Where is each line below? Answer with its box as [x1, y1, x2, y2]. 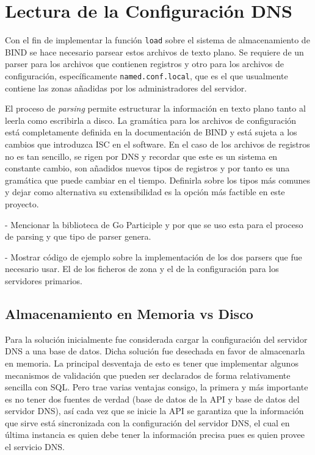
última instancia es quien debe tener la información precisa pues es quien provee [5, 428, 305, 441]
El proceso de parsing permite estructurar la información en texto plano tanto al [5, 102, 306, 115]
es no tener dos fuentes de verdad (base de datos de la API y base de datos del [5, 392, 300, 405]
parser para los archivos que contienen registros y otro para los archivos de [5, 57, 284, 70]
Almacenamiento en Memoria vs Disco [5, 304, 253, 323]
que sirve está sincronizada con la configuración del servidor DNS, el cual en [5, 416, 290, 429]
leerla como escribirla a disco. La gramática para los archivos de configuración [5, 113, 297, 126]
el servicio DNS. [5, 440, 65, 453]
